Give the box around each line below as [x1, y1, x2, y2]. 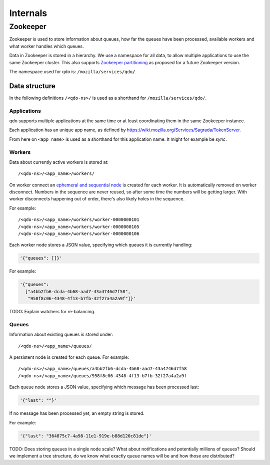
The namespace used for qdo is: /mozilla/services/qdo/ [9, 68, 135, 75]
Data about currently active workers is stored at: [9, 159, 108, 165]
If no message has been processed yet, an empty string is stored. [9, 410, 144, 416]
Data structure [9, 82, 56, 90]
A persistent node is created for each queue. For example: [9, 354, 129, 360]
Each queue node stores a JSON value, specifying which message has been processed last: [9, 384, 199, 390]
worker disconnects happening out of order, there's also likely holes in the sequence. [9, 196, 185, 202]
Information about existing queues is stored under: [9, 331, 113, 338]
